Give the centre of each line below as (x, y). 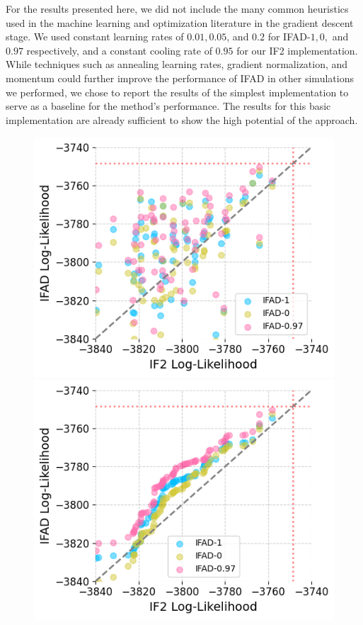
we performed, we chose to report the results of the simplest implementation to (177, 92)
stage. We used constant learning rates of (95, 36)
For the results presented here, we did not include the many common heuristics (177, 9)
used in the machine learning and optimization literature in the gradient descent (180, 22)
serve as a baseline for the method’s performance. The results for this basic (168, 106)
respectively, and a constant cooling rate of (119, 50)
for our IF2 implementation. (297, 50)
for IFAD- (289, 36)
